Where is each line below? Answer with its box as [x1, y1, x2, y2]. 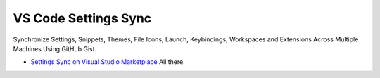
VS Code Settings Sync [13, 11, 152, 26]
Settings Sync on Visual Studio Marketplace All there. [30, 58, 186, 66]
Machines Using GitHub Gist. [13, 44, 97, 53]
